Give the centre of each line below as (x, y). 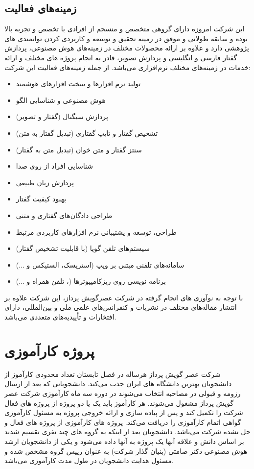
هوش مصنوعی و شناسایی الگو (61, 100)
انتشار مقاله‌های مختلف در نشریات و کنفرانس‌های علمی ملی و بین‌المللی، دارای (121, 307)
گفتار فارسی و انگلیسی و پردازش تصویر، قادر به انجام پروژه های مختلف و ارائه (121, 57)
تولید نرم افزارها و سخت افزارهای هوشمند (78, 84)
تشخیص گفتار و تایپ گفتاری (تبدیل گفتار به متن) (87, 133)
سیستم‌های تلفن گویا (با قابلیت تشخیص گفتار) (83, 248)
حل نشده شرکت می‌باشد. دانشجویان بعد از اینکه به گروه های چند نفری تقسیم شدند (127, 432)
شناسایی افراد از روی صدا (54, 166)
